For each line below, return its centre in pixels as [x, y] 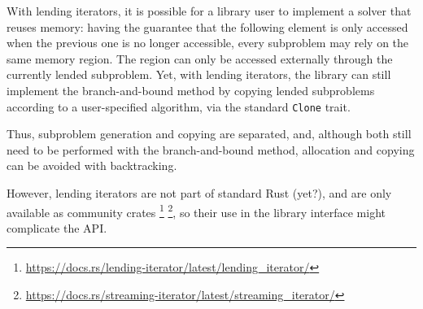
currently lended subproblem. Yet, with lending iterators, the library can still [199, 74]
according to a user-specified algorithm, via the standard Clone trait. [179, 106]
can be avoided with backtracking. [92, 165]
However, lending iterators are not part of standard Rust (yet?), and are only [199, 193]
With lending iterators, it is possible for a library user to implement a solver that [209, 11]
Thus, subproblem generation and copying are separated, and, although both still [209, 134]
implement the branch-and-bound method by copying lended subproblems [191, 90]
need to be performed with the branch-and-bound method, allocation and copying [211, 149]
